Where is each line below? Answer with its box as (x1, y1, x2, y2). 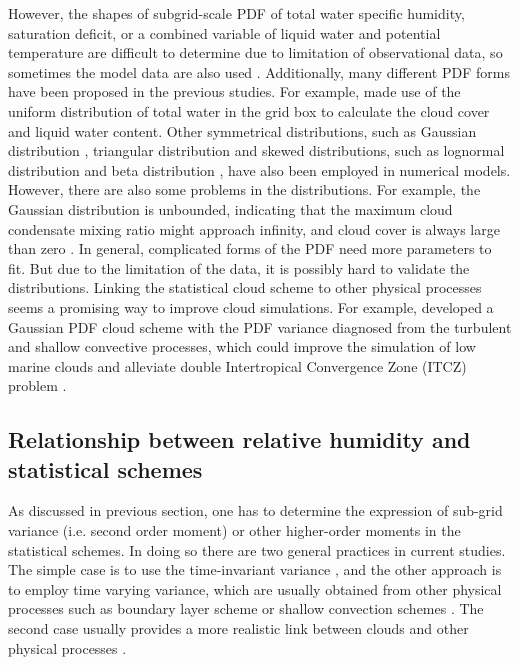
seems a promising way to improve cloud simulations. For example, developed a (8, 296, 494, 317)
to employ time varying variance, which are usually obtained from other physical (8, 578, 502, 599)
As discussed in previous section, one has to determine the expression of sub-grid (8, 500, 503, 521)
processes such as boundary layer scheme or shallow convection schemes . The (8, 598, 484, 619)
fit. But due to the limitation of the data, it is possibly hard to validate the (8, 257, 470, 278)
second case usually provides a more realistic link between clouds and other (8, 618, 469, 639)
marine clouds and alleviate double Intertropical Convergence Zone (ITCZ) (8, 355, 467, 376)
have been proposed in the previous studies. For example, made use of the (8, 81, 461, 102)
